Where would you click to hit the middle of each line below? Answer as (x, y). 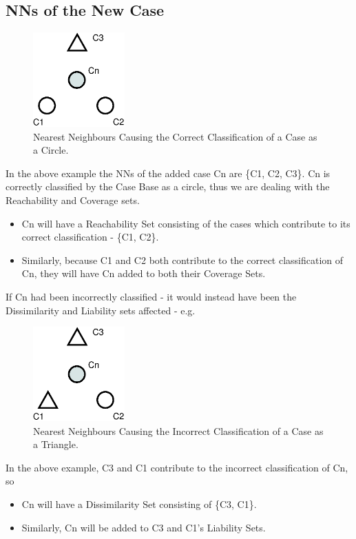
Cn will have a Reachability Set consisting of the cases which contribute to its (186, 223)
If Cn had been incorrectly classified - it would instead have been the (151, 296)
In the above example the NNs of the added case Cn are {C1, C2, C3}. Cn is (168, 173)
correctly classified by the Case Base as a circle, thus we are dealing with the (168, 186)
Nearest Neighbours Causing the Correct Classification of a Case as (175, 136)
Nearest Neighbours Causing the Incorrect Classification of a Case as (178, 430)
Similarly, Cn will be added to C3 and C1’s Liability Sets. (144, 527)
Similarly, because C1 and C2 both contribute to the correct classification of (182, 260)
